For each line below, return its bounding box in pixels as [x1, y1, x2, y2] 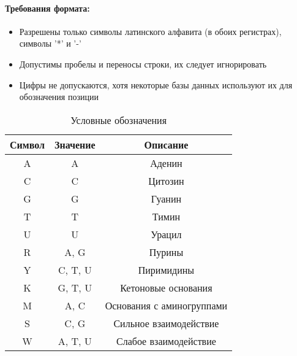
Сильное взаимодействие [113, 315, 219, 330]
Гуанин [151, 191, 182, 206]
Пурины [149, 244, 184, 259]
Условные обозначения [70, 112, 167, 127]
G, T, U [58, 280, 92, 295]
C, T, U [58, 262, 92, 277]
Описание [144, 137, 189, 152]
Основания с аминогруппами [105, 298, 228, 312]
